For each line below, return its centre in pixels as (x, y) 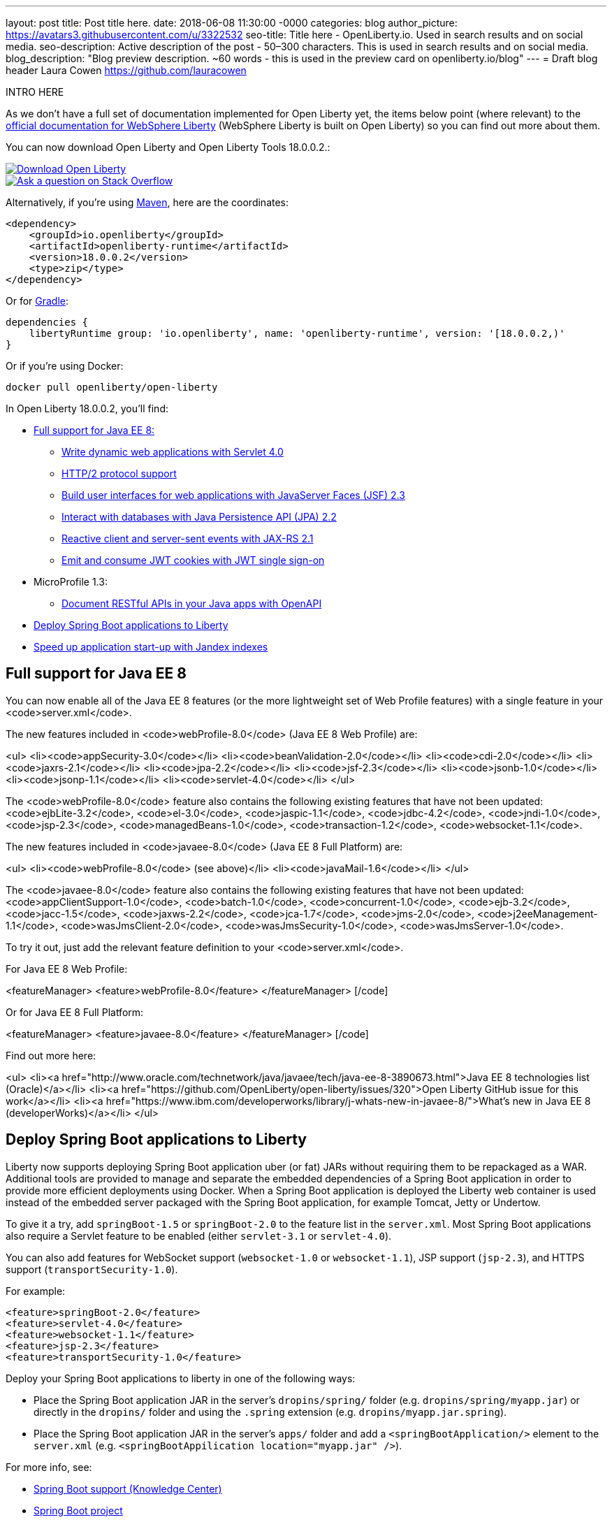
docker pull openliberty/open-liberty (112, 387)
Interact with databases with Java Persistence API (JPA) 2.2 (199, 517)
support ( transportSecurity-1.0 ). (92, 1269)
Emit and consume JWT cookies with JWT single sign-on (193, 560)
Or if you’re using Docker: (65, 366)
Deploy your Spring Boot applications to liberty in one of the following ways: (181, 1378)
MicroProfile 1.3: (71, 582)
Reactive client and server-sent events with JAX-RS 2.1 (188, 538)
